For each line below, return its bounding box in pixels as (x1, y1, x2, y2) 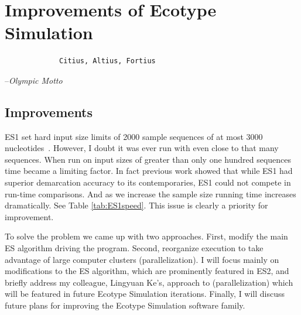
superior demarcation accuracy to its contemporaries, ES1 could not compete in (5, 176, 291, 189)
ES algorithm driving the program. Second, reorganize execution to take (5, 242, 264, 254)
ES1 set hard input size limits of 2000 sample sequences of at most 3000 (5, 130, 263, 142)
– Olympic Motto (5, 74, 63, 86)
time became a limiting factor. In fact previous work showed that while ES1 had (5, 165, 293, 177)
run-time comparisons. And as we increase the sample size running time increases (5, 187, 296, 200)
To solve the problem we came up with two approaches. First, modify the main (5, 230, 288, 242)
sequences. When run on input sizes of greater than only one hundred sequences (5, 153, 292, 165)
